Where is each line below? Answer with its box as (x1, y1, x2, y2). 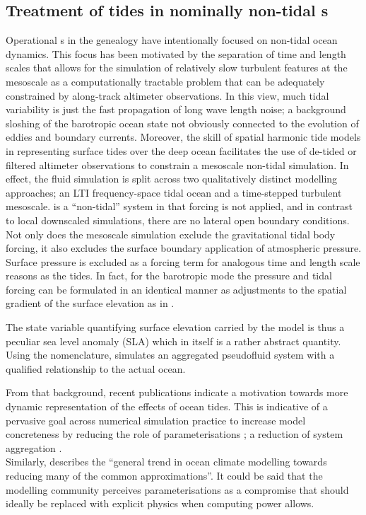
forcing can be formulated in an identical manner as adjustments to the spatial (6, 282, 347, 296)
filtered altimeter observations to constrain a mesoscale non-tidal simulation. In (6, 157, 349, 172)
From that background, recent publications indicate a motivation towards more (6, 385, 348, 400)
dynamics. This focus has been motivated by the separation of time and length (6, 46, 346, 61)
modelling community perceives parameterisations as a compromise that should (6, 482, 349, 497)
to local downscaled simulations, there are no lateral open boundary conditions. (6, 212, 350, 227)
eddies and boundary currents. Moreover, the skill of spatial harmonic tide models (6, 129, 361, 144)
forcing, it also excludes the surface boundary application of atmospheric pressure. (6, 241, 362, 255)
